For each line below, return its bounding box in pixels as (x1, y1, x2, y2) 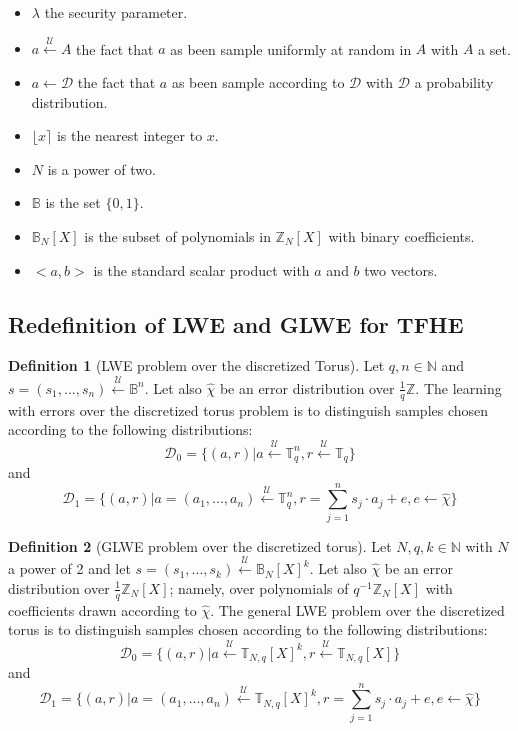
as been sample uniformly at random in (170, 38, 412, 59)
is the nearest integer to (56, 125, 203, 146)
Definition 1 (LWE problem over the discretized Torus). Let (8, 355, 385, 376)
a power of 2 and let (8, 558, 131, 579)
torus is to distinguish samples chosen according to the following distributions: (8, 619, 488, 640)
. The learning (415, 377, 502, 398)
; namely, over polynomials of (169, 577, 349, 598)
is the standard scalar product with (93, 259, 310, 280)
